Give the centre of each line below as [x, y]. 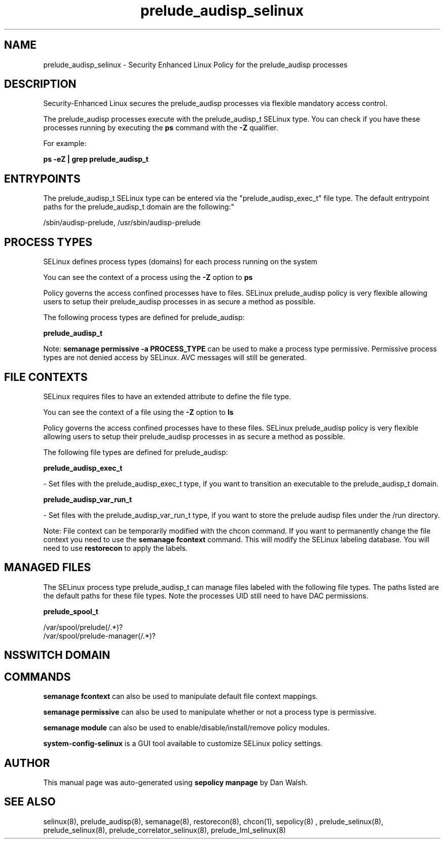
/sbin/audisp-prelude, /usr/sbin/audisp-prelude [122, 223]
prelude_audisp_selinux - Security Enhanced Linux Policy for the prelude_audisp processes [195, 64]
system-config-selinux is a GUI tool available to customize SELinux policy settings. [183, 744]
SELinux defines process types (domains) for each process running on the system [180, 262]
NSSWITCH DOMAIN [57, 655]
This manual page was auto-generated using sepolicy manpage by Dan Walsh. [175, 782]
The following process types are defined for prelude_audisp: [144, 318]
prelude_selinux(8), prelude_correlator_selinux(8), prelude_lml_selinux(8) [164, 830]
